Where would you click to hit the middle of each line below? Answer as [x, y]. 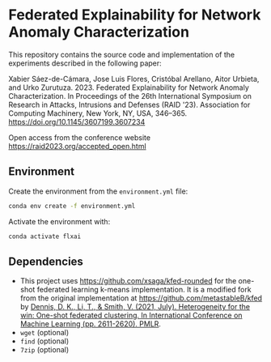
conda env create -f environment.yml [72, 206]
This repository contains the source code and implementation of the [122, 54]
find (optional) [44, 341]
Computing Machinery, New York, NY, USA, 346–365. [98, 113]
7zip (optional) [44, 350]
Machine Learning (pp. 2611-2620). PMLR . [91, 324]
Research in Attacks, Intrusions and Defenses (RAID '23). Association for [129, 104]
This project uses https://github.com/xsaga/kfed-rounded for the [128, 281]
